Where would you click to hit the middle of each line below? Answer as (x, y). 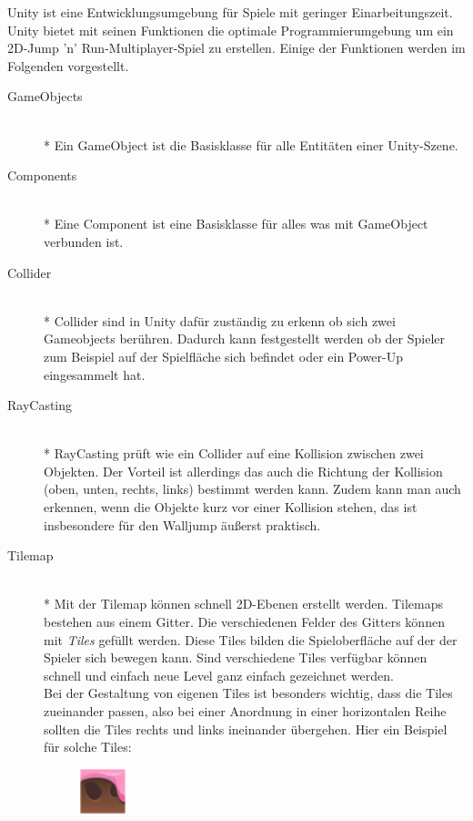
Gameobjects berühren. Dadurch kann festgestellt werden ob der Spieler (244, 339)
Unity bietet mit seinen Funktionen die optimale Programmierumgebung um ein (231, 30)
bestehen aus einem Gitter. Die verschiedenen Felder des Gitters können (244, 622)
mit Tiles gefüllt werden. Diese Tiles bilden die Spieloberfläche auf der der (251, 639)
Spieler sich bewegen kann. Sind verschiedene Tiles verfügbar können (236, 657)
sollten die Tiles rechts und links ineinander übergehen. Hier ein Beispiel (246, 729)
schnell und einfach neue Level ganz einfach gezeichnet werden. (219, 675)
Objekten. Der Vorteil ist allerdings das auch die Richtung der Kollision (243, 471)
